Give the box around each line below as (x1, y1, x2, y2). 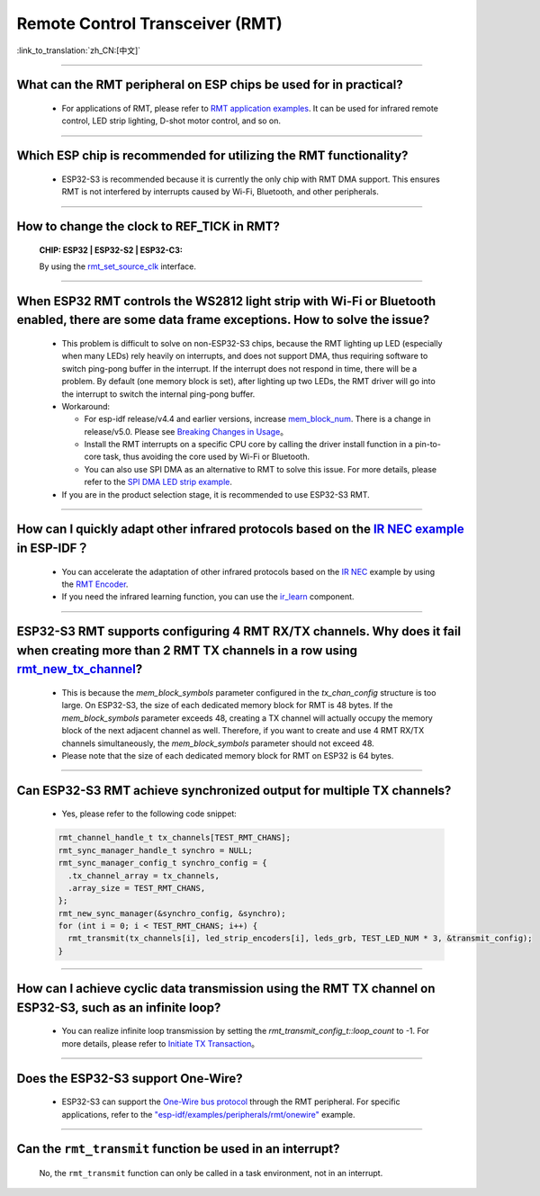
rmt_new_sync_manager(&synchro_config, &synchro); (58, 908, 287, 918)
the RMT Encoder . (61, 579, 129, 589)
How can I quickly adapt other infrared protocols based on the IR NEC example (16, 522, 464, 537)
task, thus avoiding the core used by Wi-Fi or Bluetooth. (103, 451, 310, 463)
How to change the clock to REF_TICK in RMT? (16, 219, 281, 234)
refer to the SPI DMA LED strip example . (84, 477, 233, 488)
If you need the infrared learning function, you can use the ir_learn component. (61, 591, 355, 602)
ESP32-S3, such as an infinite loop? (16, 1000, 221, 1015)
